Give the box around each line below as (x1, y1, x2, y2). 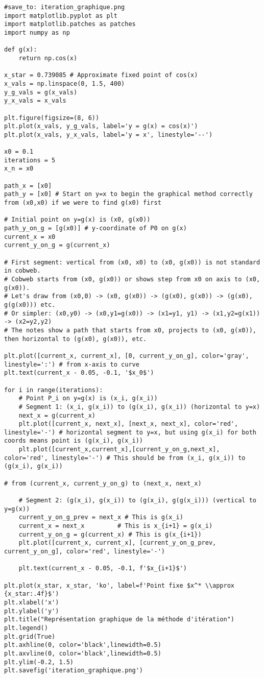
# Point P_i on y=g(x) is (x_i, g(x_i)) (18, 395, 158, 402)
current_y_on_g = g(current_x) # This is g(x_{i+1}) (18, 530, 202, 538)
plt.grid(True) (4, 633, 56, 640)
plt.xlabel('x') (4, 598, 59, 606)
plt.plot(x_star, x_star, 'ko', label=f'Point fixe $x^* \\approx (4, 582, 235, 589)
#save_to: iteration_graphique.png (4, 4, 125, 11)
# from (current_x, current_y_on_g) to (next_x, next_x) (4, 479, 202, 487)
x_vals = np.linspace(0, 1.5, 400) (4, 80, 125, 87)
